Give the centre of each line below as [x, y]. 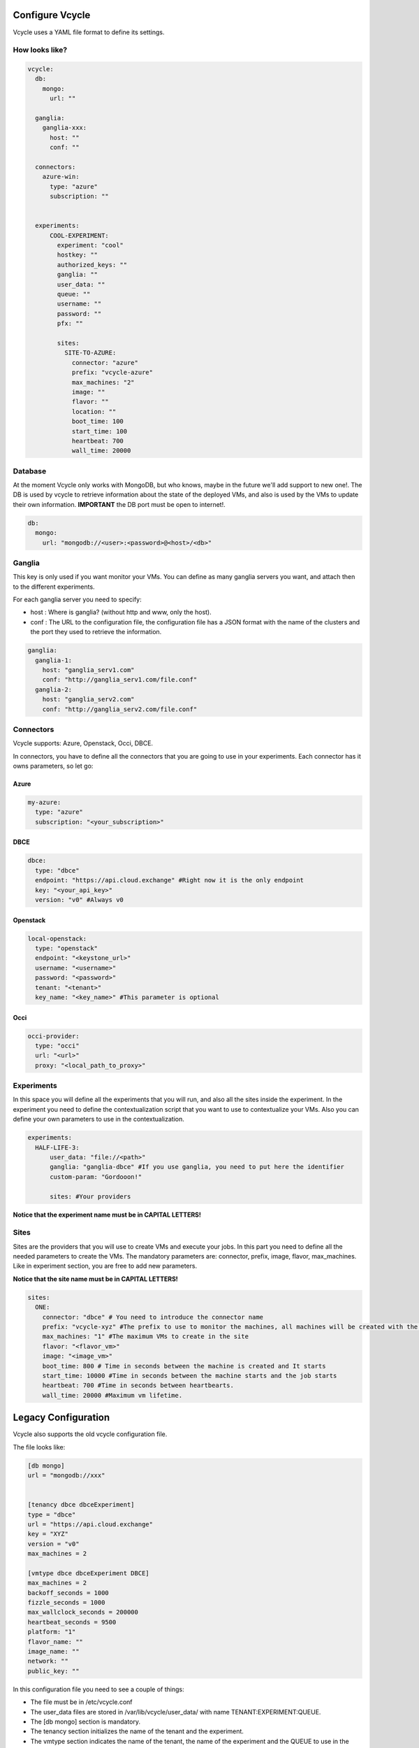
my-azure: [44, 803]
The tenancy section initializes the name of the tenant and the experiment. [137, 1731]
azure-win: [61, 177]
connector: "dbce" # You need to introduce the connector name [153, 1317]
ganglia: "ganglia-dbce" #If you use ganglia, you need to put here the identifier [197, 1167]
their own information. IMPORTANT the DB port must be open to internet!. [119, 504]
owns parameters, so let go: [53, 766]
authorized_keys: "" [92, 265]
